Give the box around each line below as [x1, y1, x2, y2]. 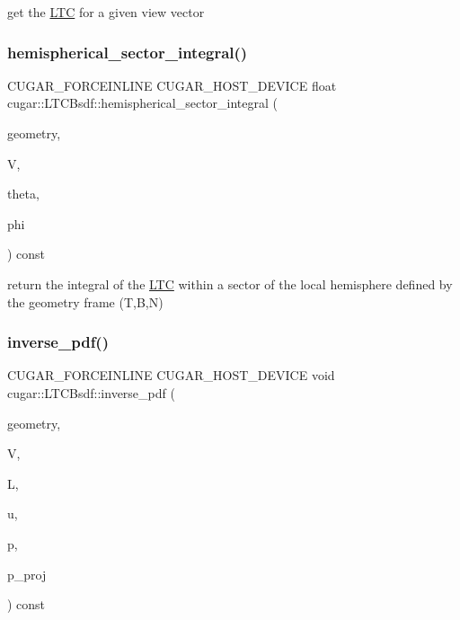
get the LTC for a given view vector [7, 3, 205, 21]
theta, [7, 184, 40, 203]
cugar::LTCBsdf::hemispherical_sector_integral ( [7, 93, 279, 112]
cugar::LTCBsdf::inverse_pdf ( [7, 383, 175, 402]
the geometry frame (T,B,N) [7, 292, 164, 311]
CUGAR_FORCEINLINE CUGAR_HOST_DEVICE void [7, 366, 335, 385]
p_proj [7, 564, 47, 583]
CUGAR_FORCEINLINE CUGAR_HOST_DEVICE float [7, 75, 337, 94]
